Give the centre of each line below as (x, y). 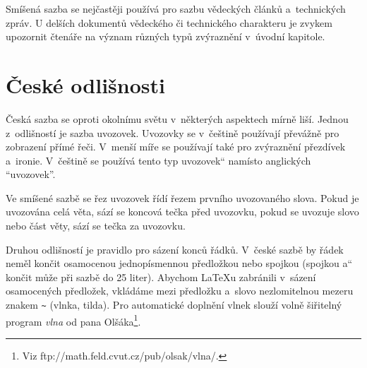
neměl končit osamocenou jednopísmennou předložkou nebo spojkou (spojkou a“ (179, 263)
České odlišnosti (85, 84)
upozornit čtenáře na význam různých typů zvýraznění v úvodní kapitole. (166, 36)
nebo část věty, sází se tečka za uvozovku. (96, 226)
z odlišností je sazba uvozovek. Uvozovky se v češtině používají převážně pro (173, 132)
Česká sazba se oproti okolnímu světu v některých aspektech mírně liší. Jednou (177, 118)
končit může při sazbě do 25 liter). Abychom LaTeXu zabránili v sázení (161, 277)
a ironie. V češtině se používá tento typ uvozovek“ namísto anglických (158, 160)
